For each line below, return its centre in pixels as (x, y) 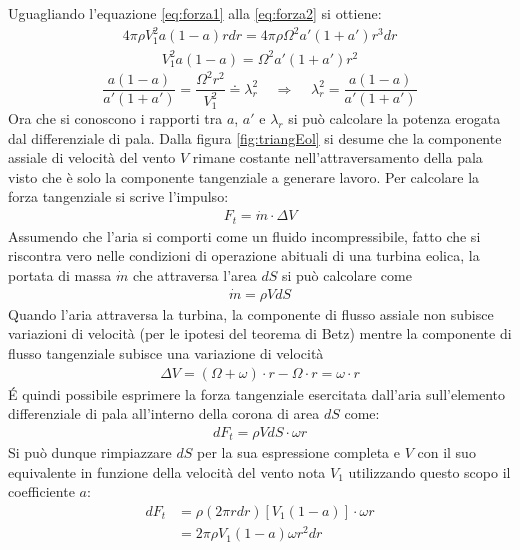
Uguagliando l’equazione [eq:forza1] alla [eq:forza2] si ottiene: (195, 13)
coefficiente (41, 491)
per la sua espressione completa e (298, 452)
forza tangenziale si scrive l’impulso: (118, 196)
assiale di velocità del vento (92, 157)
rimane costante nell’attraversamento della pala (337, 157)
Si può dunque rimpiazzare (90, 452)
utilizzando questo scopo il (429, 471)
